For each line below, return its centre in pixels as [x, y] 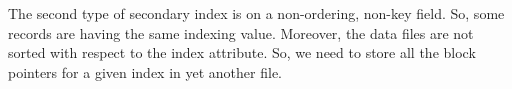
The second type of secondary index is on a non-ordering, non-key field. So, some [256, 13]
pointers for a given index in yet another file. [145, 71]
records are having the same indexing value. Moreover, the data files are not [241, 32]
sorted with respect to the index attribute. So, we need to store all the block [242, 52]
